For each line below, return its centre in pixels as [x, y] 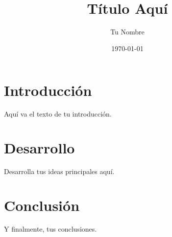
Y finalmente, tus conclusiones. [50, 228]
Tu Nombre [127, 32]
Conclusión [42, 205]
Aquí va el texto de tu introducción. [58, 114]
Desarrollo [39, 148]
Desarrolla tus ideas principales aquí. [59, 171]
